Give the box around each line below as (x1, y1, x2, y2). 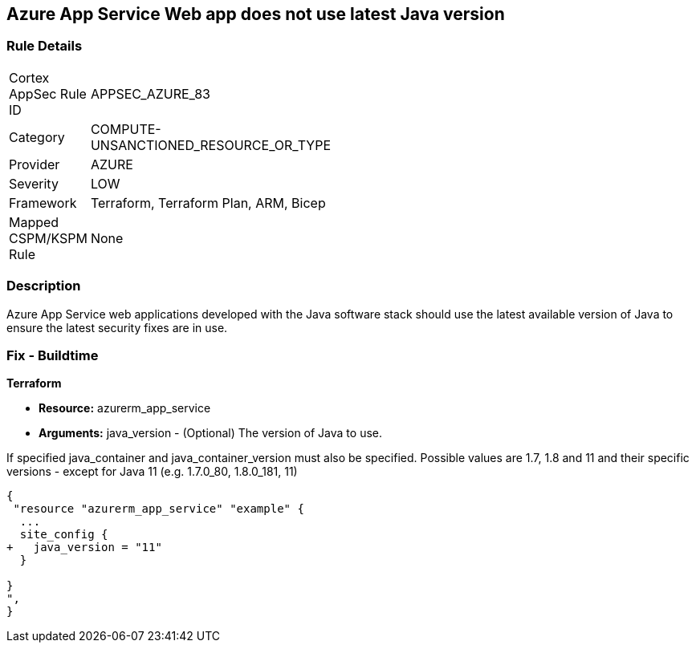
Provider (9, 156, 60, 172)
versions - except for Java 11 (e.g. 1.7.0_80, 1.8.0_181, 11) (6, 464, 298, 479)
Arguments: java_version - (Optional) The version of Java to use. (39, 426, 383, 440)
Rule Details (6, 38, 83, 55)
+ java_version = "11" (6, 541, 162, 554)
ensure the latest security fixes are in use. (6, 320, 228, 335)
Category (9, 128, 65, 145)
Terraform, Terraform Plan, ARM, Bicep (90, 194, 326, 211)
